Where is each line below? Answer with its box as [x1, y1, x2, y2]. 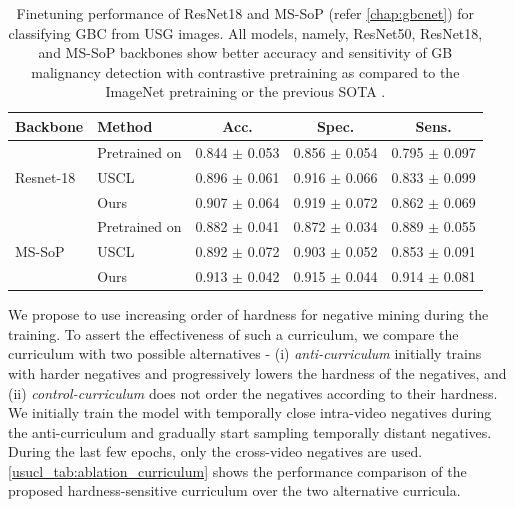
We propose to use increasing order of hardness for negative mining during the [8, 304, 489, 325]
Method [97, 115, 153, 136]
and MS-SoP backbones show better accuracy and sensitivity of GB [38, 42, 453, 63]
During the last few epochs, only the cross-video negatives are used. [8, 441, 423, 462]
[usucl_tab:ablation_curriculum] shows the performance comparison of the [8, 460, 467, 481]
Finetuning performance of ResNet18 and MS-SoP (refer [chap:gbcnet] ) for [16, 3, 475, 23]
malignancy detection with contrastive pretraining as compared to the [31, 61, 460, 82]
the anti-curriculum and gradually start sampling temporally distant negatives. [8, 421, 492, 442]
